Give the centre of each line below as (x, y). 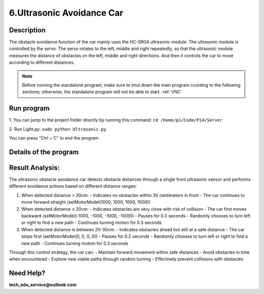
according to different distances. (42, 62)
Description (27, 30)
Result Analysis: (34, 167)
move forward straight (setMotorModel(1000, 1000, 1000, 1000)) (86, 202)
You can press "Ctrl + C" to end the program (54, 138)
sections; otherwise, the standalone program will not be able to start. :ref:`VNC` (102, 92)
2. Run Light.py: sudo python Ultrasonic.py (58, 129)
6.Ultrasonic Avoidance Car (66, 13)
